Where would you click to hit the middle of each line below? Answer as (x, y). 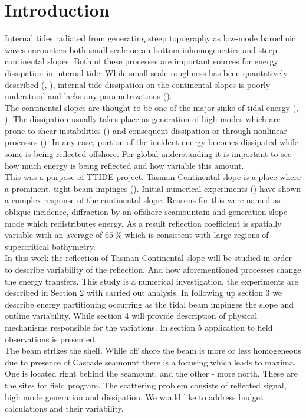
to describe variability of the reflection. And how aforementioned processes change (153, 269)
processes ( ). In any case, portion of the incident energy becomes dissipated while (152, 142)
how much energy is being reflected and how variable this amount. (124, 165)
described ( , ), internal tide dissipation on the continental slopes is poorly (138, 84)
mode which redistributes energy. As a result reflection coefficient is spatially (143, 223)
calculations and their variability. (64, 408)
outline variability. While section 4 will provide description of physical (131, 316)
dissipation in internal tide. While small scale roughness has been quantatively (146, 72)
